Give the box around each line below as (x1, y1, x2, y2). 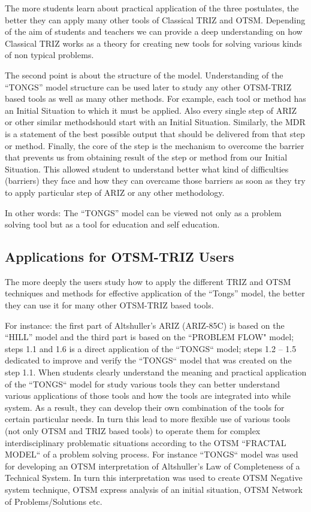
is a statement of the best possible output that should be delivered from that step (5, 127, 305, 140)
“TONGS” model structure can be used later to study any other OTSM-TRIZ (5, 80, 292, 93)
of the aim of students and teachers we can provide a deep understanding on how (5, 25, 303, 38)
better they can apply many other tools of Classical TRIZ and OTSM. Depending (5, 13, 306, 26)
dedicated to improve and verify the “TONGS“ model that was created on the (5, 354, 292, 366)
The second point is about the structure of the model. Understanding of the (5, 68, 283, 81)
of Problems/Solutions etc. (5, 495, 102, 507)
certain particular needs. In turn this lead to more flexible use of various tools (5, 413, 291, 425)
